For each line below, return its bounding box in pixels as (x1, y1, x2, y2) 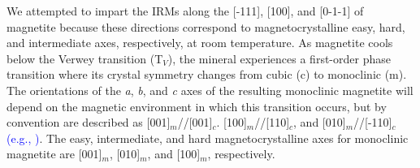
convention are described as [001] (6, 114, 171, 131)
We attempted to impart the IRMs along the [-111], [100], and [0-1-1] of (6, 2, 364, 19)
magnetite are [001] (6, 145, 102, 162)
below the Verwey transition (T (6, 50, 163, 67)
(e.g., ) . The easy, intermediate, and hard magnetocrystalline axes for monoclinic (6, 129, 409, 146)
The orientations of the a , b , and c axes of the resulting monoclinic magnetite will (6, 81, 414, 98)
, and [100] (147, 145, 201, 162)
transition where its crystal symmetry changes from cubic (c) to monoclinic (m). (6, 66, 407, 83)
